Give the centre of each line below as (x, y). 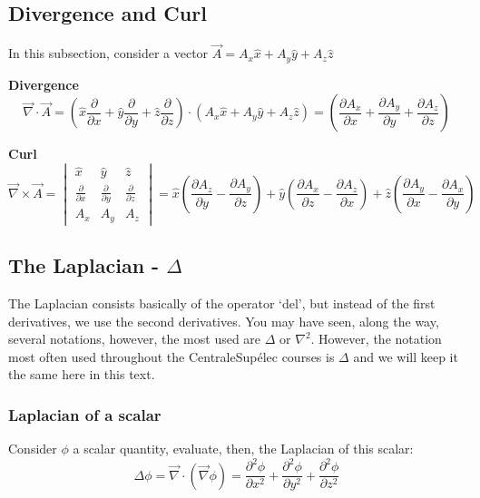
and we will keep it (406, 356)
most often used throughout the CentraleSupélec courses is (171, 356)
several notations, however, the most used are (135, 339)
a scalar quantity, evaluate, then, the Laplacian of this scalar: (243, 449)
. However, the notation (376, 339)
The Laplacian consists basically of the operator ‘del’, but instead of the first (222, 303)
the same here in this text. (82, 374)
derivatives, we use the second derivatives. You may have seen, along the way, (224, 321)
